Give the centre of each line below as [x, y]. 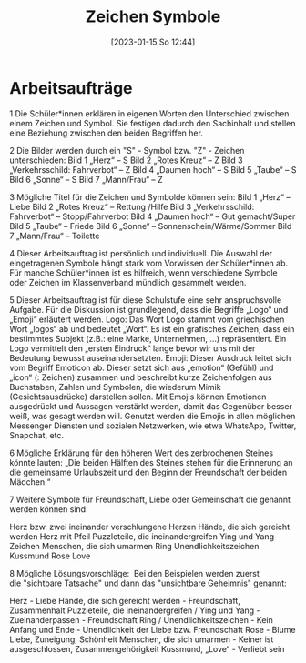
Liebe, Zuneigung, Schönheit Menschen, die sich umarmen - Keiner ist [142, 639]
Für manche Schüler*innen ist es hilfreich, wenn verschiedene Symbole [143, 272]
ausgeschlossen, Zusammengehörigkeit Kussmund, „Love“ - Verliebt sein [147, 648]
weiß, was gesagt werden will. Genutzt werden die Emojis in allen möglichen [153, 416]
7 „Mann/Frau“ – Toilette [55, 236]
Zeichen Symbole [153, 17]
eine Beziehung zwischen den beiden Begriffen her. [106, 133]
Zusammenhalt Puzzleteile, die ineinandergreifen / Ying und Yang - [135, 610]
